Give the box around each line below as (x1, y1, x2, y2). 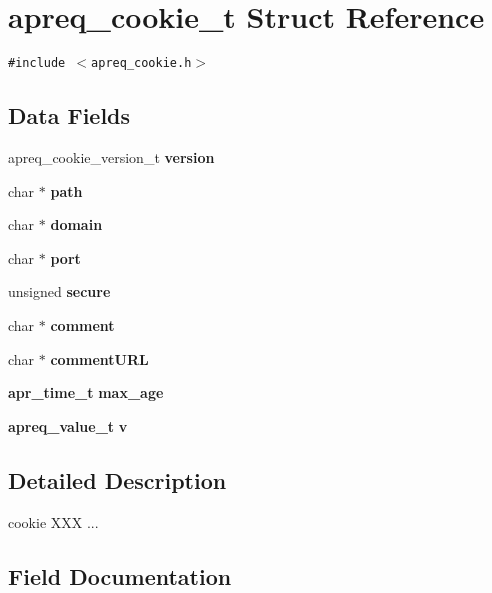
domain (50, 214, 103, 235)
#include (8, 56, 66, 71)
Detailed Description (8, 464, 227, 495)
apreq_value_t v (8, 415, 128, 436)
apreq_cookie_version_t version (8, 146, 215, 167)
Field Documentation (8, 560, 232, 591)
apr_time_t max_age (8, 382, 164, 403)
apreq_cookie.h (91, 56, 192, 71)
